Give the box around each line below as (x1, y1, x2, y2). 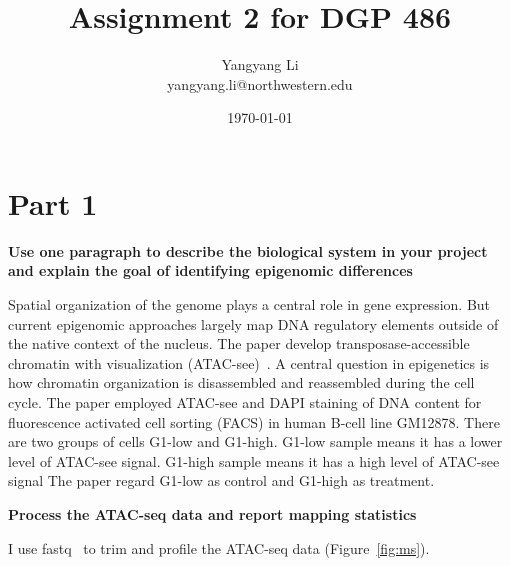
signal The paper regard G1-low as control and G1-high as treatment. (8, 470, 435, 491)
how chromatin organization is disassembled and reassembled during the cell (8, 372, 475, 393)
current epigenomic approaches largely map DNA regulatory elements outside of (8, 313, 499, 334)
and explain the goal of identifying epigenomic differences (8, 260, 413, 281)
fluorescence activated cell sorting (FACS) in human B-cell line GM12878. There (8, 411, 500, 432)
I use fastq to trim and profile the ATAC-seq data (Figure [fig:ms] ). (8, 537, 430, 558)
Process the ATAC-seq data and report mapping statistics (8, 503, 417, 524)
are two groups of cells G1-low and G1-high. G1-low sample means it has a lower (8, 431, 503, 452)
